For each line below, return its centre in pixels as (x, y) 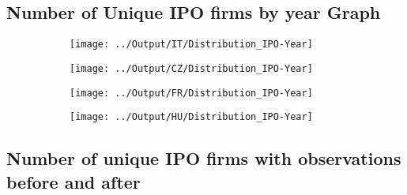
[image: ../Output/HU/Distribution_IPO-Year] (191, 117)
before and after (73, 181)
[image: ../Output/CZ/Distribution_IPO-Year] (191, 68)
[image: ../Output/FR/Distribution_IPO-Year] (191, 93)
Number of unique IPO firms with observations (204, 158)
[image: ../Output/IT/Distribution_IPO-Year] (191, 45)
